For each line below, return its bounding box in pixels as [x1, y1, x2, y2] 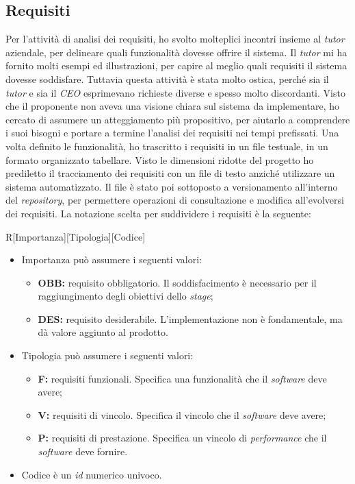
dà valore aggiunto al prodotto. [38, 325, 168, 339]
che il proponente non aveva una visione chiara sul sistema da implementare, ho [5, 99, 340, 113]
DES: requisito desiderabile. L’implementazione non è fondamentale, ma [38, 311, 343, 326]
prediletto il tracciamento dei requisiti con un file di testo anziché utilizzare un [5, 166, 335, 180]
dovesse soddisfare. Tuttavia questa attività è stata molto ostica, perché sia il [5, 71, 329, 86]
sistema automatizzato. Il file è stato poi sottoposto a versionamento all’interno [5, 179, 338, 193]
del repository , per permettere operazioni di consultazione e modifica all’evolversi [5, 193, 344, 207]
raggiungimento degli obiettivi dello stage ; [38, 289, 213, 303]
